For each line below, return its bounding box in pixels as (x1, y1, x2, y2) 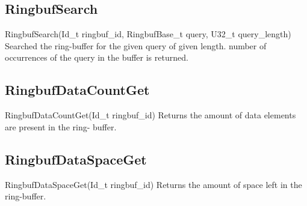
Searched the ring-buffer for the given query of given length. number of (5, 39, 267, 52)
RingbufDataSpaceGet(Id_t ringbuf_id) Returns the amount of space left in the (5, 178, 302, 190)
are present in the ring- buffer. (5, 120, 117, 133)
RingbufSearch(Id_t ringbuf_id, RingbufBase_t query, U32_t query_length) (5, 28, 291, 40)
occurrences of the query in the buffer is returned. (5, 51, 188, 64)
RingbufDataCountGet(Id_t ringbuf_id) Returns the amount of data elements (5, 109, 296, 121)
